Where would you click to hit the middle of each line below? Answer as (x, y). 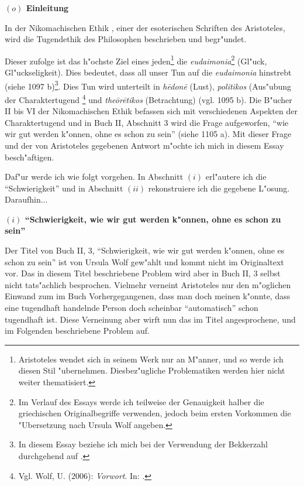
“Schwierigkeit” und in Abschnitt (64, 188)
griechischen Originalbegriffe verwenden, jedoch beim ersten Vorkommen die (155, 413)
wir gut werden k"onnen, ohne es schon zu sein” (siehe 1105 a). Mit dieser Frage (148, 134)
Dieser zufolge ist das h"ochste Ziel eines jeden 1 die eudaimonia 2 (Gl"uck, (136, 60)
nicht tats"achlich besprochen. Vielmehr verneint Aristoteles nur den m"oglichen (148, 284)
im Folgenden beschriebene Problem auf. (77, 331)
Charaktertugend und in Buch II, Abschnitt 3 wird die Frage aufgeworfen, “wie (147, 122)
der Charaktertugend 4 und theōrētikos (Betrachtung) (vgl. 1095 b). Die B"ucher (148, 98)
